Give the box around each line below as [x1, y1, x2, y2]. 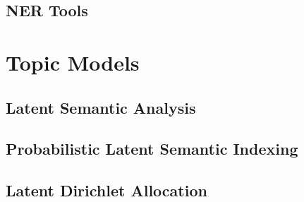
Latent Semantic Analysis [6, 96, 196, 118]
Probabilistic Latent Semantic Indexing [6, 138, 298, 160]
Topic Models [6, 47, 140, 76]
